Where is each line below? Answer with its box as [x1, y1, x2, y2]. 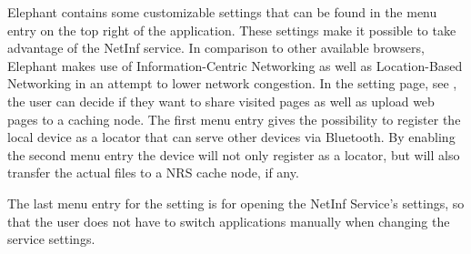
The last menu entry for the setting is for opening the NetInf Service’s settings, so [7, 193, 465, 212]
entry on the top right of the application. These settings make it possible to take [7, 20, 456, 39]
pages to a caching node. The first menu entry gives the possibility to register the [7, 109, 461, 128]
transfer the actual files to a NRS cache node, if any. [7, 163, 299, 182]
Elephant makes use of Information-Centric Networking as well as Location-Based [7, 56, 463, 75]
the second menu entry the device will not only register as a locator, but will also [7, 145, 460, 164]
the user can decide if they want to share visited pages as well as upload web [7, 91, 435, 110]
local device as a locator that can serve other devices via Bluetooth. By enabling [7, 127, 456, 147]
